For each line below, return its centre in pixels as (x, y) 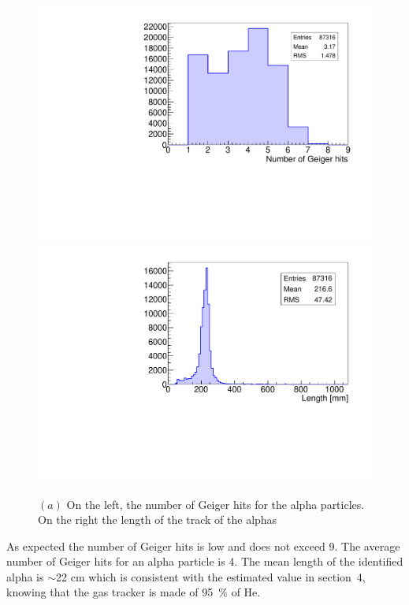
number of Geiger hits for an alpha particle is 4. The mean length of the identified (205, 561)
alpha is (25, 576)
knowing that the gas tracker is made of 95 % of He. (134, 592)
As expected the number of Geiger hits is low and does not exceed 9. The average (203, 546)
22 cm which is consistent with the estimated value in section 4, (211, 576)
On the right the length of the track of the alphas (158, 520)
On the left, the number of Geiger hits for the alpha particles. (216, 504)
